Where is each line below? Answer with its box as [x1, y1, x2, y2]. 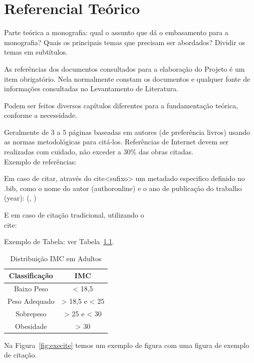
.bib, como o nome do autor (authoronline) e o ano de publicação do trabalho [4, 183, 242, 193]
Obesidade [15, 320, 47, 331]
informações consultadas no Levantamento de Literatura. [4, 83, 179, 94]
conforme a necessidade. [4, 110, 78, 120]
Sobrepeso [16, 308, 47, 318]
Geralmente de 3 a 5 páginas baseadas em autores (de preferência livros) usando [4, 126, 250, 137]
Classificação [9, 270, 53, 281]
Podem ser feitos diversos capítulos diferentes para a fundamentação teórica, [4, 100, 238, 110]
